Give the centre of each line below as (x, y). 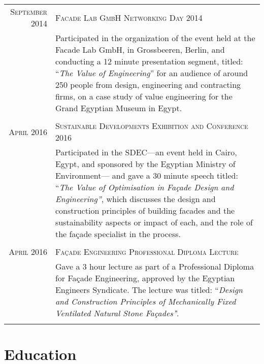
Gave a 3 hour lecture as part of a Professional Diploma (155, 266)
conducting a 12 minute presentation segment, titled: (149, 61)
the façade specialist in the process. (118, 234)
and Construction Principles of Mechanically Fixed (145, 301)
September (29, 11)
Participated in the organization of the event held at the (155, 38)
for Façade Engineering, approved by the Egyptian (145, 278)
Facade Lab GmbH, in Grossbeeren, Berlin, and (140, 49)
